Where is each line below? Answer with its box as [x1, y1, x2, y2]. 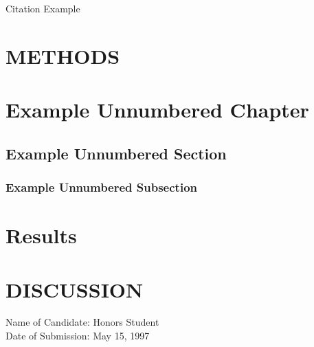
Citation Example [5, 1, 80, 15]
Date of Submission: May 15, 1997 [5, 328, 150, 343]
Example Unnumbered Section [5, 142, 227, 164]
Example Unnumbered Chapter [5, 96, 309, 124]
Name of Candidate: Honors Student [5, 315, 159, 329]
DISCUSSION [5, 275, 144, 303]
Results [5, 221, 77, 249]
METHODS [5, 41, 120, 69]
